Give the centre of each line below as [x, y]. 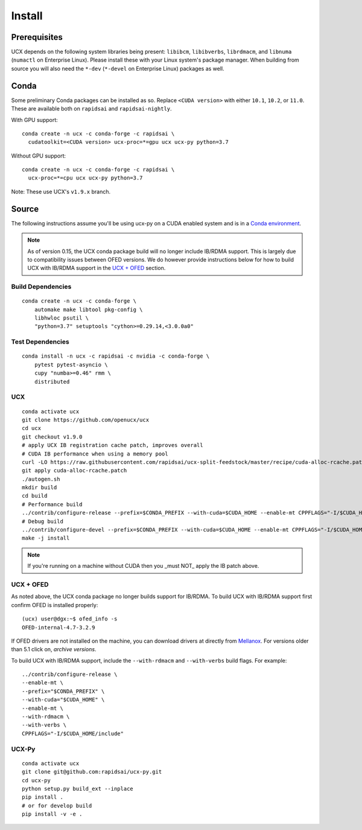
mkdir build [40, 487]
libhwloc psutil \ [62, 318]
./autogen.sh [41, 479]
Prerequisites [37, 37]
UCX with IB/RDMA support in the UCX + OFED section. [97, 268]
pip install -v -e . [52, 814]
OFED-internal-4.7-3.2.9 [59, 627]
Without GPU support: [39, 156]
